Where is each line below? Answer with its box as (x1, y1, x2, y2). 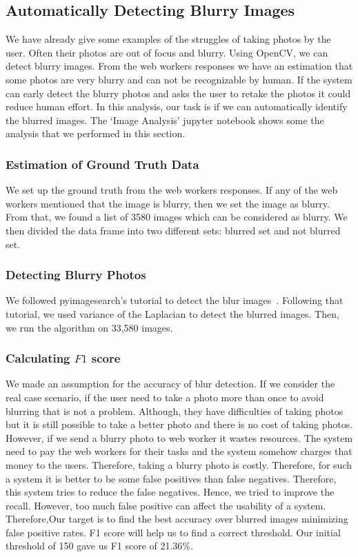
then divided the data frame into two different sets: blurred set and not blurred (6, 223, 341, 237)
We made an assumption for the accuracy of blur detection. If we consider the (6, 376, 335, 391)
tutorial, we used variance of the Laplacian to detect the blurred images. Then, (6, 306, 339, 321)
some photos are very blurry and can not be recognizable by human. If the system (6, 72, 352, 86)
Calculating (6, 350, 70, 367)
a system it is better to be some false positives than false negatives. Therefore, (6, 471, 337, 485)
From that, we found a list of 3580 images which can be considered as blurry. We (6, 210, 348, 224)
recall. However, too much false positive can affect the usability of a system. (6, 498, 326, 512)
